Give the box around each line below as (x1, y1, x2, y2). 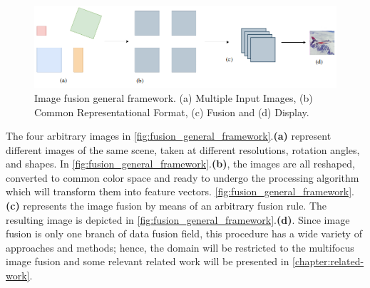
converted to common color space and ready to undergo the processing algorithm (6, 170, 359, 185)
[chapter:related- (292, 254, 364, 269)
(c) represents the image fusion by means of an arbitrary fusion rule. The (6, 198, 327, 213)
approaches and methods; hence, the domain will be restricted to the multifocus (6, 240, 354, 254)
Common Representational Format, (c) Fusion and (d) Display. (34, 104, 309, 119)
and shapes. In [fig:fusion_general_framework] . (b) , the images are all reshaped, (6, 156, 355, 171)
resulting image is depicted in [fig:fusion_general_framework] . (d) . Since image (6, 212, 350, 227)
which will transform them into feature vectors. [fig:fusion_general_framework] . (6, 184, 354, 199)
